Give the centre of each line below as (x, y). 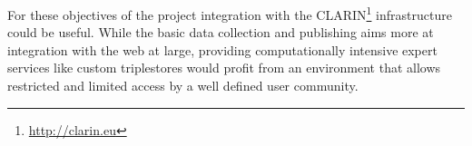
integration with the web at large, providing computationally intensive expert (222, 49)
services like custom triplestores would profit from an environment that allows (224, 68)
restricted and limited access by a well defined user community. (183, 86)
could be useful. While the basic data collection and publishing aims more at (221, 32)
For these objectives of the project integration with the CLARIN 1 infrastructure (230, 13)
